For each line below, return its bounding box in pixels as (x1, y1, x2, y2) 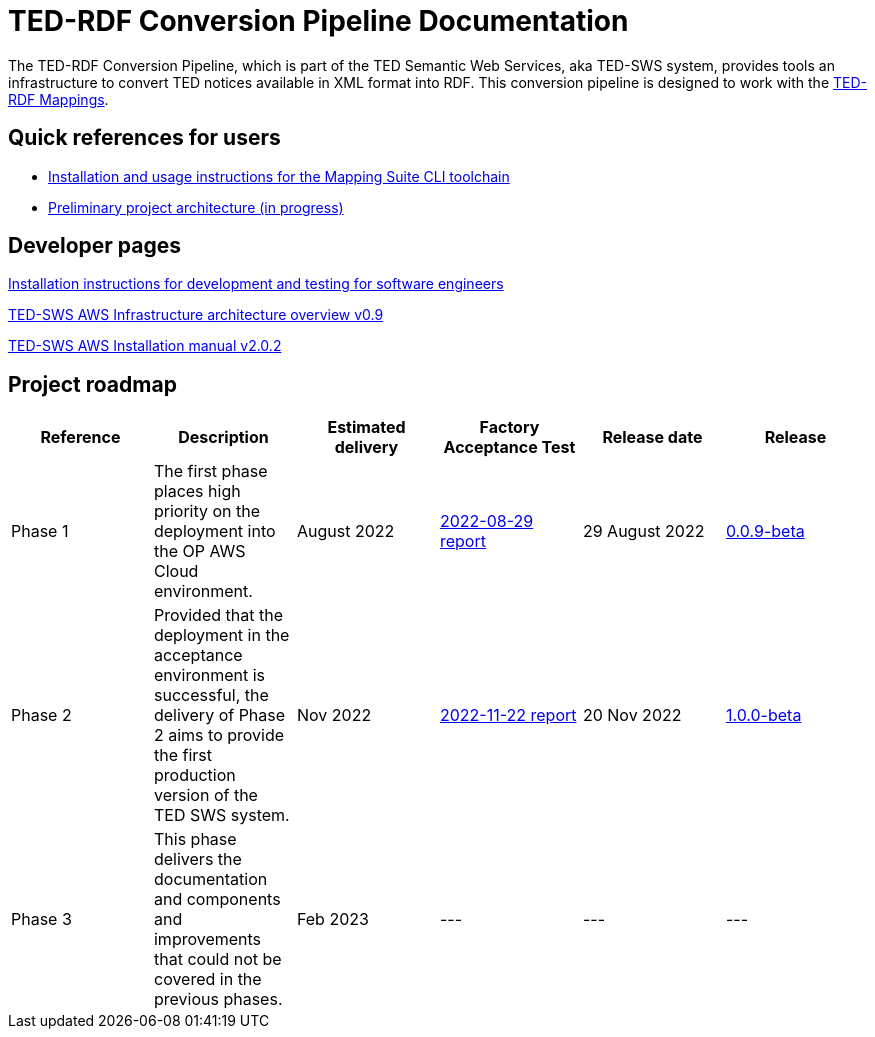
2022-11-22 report (439, 705, 577, 726)
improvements (153, 929, 262, 950)
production (153, 765, 236, 786)
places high (153, 481, 241, 502)
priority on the (153, 501, 261, 522)
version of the (153, 785, 258, 806)
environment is (153, 665, 266, 686)
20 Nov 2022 (582, 705, 682, 726)
